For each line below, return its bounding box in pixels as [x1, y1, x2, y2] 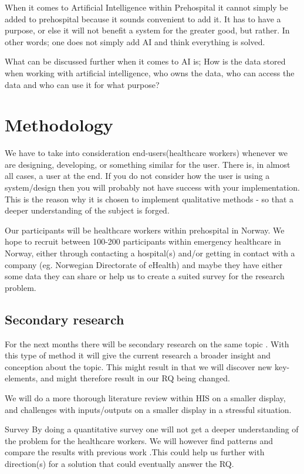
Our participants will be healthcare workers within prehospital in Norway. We [5, 224, 285, 236]
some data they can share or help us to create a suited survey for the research [5, 270, 285, 282]
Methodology [5, 113, 113, 137]
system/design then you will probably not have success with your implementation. [5, 181, 300, 194]
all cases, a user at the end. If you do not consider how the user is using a [5, 170, 270, 182]
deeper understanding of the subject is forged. [5, 204, 170, 216]
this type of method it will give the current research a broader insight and [5, 349, 271, 361]
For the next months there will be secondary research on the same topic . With [5, 337, 289, 350]
